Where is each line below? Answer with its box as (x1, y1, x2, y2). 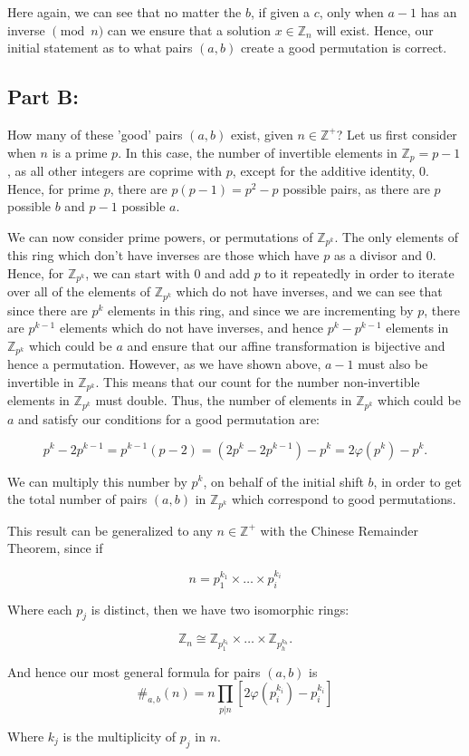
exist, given (230, 124, 293, 143)
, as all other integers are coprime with (7, 161, 223, 180)
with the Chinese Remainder (260, 520, 419, 539)
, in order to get (373, 471, 462, 490)
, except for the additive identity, (232, 161, 416, 180)
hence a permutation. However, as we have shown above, (7, 354, 321, 373)
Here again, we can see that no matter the (7, 3, 242, 21)
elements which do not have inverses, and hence (59, 318, 324, 337)
